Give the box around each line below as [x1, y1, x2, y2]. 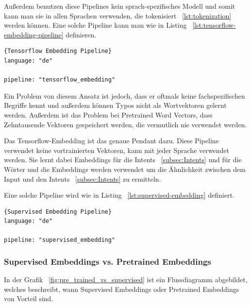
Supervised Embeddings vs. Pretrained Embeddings [4, 255, 211, 267]
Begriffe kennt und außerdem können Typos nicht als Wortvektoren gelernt [4, 100, 227, 110]
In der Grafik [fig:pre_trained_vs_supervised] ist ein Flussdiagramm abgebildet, [4, 274, 248, 285]
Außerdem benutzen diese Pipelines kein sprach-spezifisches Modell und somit [4, 1, 235, 11]
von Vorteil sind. [4, 293, 53, 304]
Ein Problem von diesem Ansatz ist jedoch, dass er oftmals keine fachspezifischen [4, 90, 245, 101]
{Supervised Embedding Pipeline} [4, 208, 112, 215]
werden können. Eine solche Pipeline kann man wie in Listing [4, 20, 187, 30]
